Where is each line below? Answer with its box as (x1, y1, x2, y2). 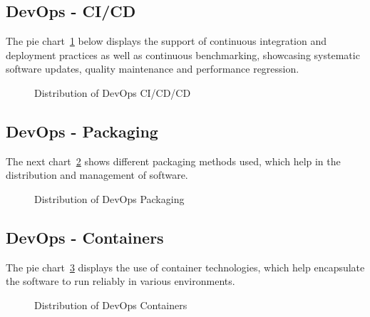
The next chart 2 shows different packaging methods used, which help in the (6, 153, 341, 168)
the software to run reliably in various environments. (6, 274, 235, 289)
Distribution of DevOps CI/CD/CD (34, 85, 191, 100)
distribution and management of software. (6, 167, 188, 182)
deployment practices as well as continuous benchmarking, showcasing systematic (6, 47, 360, 62)
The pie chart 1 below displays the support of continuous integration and (6, 33, 327, 48)
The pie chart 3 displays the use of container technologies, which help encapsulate (6, 259, 365, 274)
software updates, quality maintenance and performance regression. (6, 61, 299, 76)
